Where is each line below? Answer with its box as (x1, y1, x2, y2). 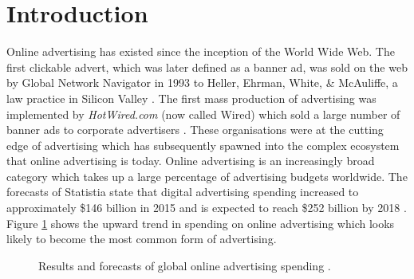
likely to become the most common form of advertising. (6, 230, 277, 247)
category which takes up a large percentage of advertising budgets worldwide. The (6, 167, 408, 184)
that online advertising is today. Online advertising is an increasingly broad (6, 152, 375, 169)
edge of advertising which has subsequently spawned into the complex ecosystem (6, 136, 400, 153)
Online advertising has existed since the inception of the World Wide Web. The (6, 43, 395, 60)
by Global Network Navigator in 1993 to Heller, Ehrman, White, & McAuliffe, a (6, 74, 398, 91)
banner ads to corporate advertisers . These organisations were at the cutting (6, 121, 384, 138)
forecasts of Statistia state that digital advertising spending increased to (6, 183, 359, 200)
